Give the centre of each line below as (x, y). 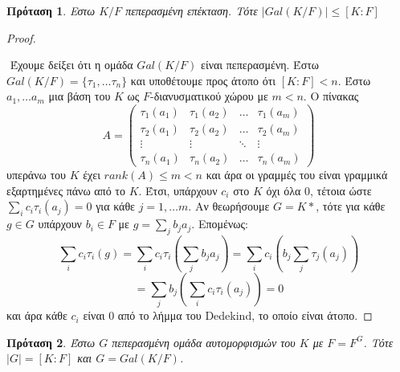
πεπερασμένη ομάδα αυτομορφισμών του (204, 342)
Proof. (21, 37)
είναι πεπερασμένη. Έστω (260, 65)
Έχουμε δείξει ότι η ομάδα (71, 65)
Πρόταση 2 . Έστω (51, 342)
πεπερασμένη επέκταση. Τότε (192, 10)
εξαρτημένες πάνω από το (66, 190)
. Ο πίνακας (331, 96)
